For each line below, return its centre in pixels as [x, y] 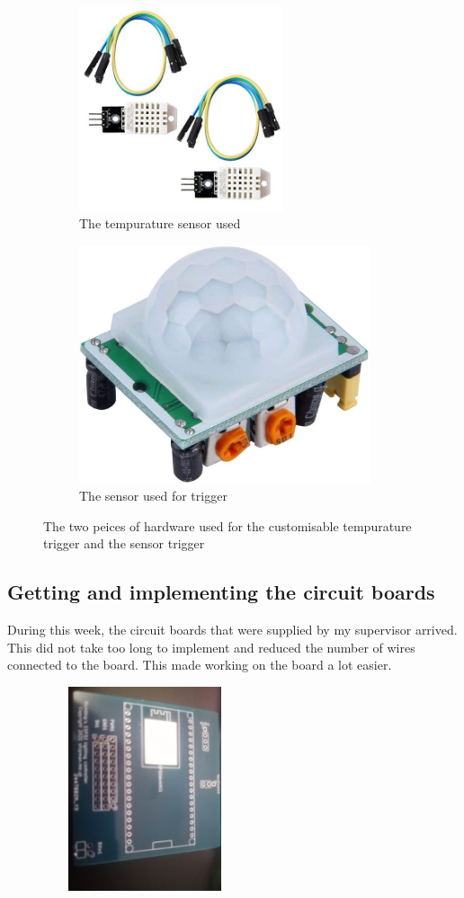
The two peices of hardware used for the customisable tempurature [228, 525]
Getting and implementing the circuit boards [221, 592]
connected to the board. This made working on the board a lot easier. [200, 665]
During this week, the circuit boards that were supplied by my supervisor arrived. [232, 630]
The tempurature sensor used [160, 223]
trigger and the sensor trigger [124, 543]
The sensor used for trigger [153, 496]
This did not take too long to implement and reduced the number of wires [211, 647]
